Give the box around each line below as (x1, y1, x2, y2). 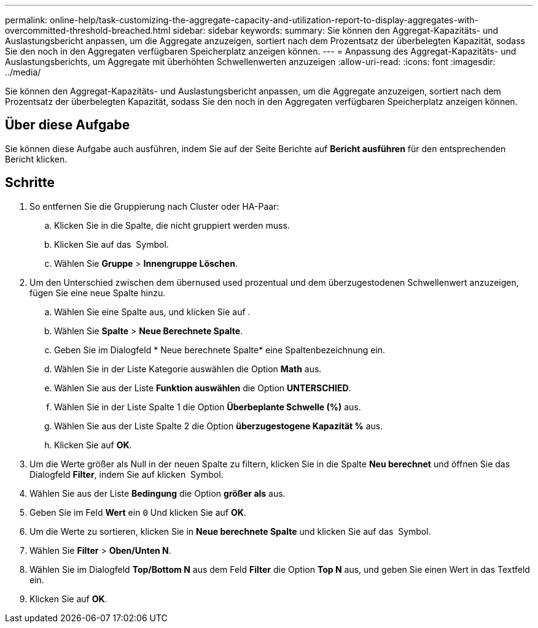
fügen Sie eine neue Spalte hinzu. (29, 287, 166, 298)
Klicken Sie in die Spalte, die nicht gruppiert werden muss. (54, 220, 290, 231)
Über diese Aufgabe (5, 117, 130, 133)
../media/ (5, 67, 41, 77)
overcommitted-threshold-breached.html (5, 25, 171, 36)
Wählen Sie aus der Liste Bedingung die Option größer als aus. (29, 488, 286, 499)
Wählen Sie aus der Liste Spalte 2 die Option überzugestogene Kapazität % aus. (54, 420, 383, 431)
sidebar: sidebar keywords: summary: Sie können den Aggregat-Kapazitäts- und (173, 25, 499, 36)
